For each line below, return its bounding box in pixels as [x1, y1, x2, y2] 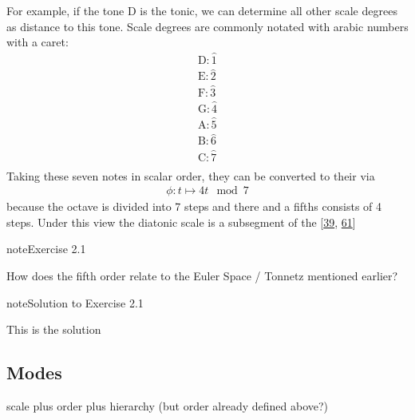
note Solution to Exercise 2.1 [6, 294, 144, 311]
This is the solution [6, 321, 101, 338]
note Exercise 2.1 [6, 240, 86, 257]
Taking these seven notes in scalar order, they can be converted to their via [6, 167, 375, 184]
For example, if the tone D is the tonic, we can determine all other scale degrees [6, 2, 397, 18]
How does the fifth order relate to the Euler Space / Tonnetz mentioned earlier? [6, 267, 398, 283]
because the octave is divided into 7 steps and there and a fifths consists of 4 [6, 198, 382, 215]
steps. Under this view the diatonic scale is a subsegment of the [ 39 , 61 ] [6, 213, 356, 230]
